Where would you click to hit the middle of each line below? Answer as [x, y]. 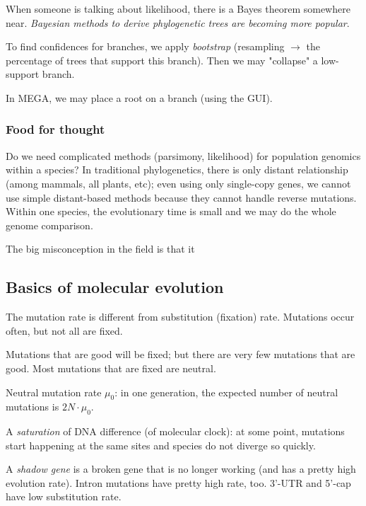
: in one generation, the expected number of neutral [226, 392]
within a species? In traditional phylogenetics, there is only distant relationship [177, 169]
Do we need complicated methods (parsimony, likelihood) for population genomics [183, 155]
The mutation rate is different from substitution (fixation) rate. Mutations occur [180, 317]
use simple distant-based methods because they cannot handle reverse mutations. [181, 197]
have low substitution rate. [64, 496]
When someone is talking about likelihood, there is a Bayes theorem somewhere [178, 8]
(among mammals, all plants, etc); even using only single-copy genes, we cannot [178, 183]
